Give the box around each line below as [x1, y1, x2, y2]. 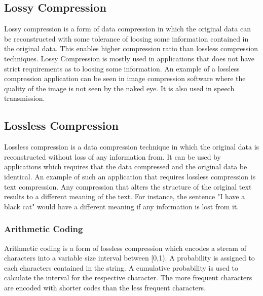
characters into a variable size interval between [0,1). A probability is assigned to [4, 252, 255, 263]
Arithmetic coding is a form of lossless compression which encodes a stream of [4, 242, 246, 253]
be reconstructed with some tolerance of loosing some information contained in [4, 33, 249, 44]
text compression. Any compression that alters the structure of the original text [4, 181, 252, 192]
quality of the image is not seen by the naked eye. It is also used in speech [4, 83, 235, 93]
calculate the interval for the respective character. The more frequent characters [4, 272, 252, 283]
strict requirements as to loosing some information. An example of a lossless [4, 63, 240, 73]
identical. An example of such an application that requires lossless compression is [4, 171, 256, 181]
